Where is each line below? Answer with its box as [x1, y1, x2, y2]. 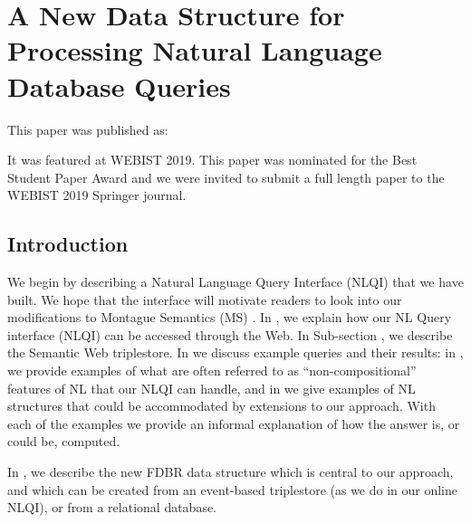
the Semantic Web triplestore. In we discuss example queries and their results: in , [7, 343, 464, 362]
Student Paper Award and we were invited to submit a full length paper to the [7, 167, 445, 186]
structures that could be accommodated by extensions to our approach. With [7, 396, 436, 415]
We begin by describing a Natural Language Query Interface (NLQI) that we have [7, 272, 464, 291]
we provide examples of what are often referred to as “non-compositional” [7, 361, 417, 380]
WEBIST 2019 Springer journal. [7, 185, 187, 204]
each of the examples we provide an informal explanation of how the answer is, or [7, 414, 460, 433]
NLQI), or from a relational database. [7, 498, 217, 517]
